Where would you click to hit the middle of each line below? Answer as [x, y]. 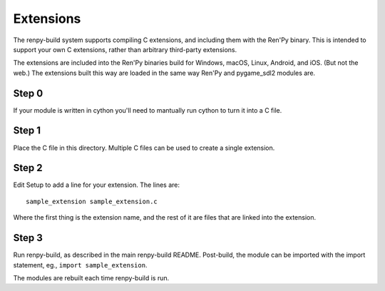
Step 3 [28, 238]
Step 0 [28, 93]
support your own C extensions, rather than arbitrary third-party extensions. [125, 49]
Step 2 [28, 168]
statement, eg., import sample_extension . [80, 265]
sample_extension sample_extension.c [92, 201]
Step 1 [27, 131]
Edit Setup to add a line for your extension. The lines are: [97, 185]
